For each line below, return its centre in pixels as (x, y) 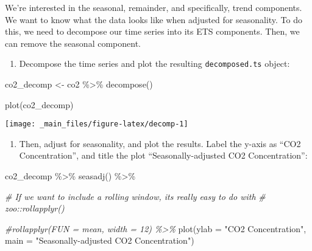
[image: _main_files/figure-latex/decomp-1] (97, 124)
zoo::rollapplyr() (35, 208)
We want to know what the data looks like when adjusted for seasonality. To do (154, 19)
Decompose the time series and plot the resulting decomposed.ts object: (154, 64)
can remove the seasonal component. (73, 43)
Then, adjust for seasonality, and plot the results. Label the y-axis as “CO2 (160, 143)
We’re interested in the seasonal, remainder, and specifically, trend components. (154, 7)
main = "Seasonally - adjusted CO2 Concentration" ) (100, 240)
